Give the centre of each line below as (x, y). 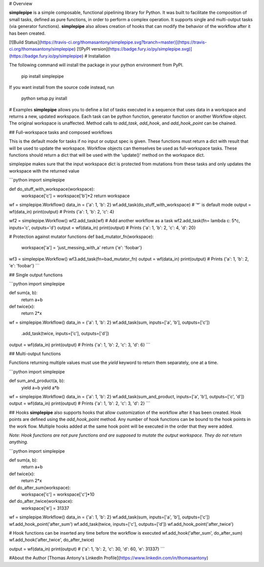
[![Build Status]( (25, 42)
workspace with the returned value (44, 171)
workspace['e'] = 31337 (45, 508)
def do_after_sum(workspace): (40, 488)
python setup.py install (44, 99)
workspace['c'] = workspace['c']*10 (58, 494)
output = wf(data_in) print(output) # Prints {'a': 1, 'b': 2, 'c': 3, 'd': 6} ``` (80, 345)
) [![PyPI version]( (92, 49)
